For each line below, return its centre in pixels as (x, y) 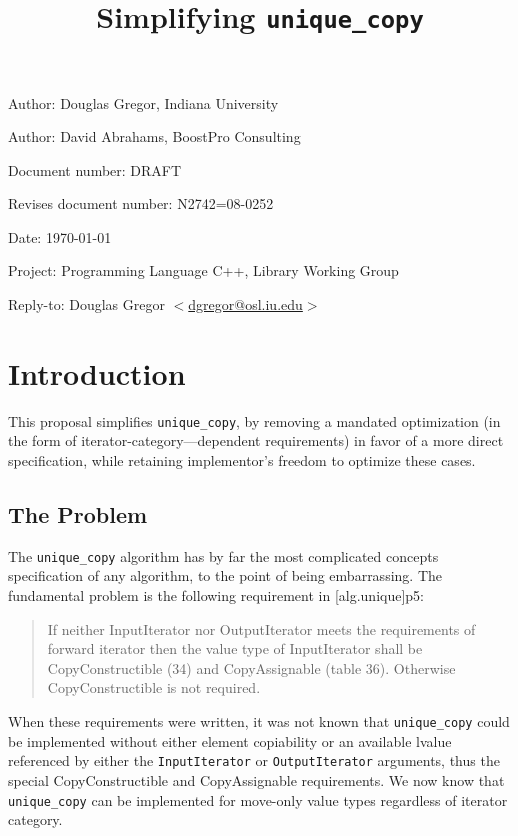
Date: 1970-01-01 (60, 236)
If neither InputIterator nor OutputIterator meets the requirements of (261, 628)
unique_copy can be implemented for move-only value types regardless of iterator (258, 799)
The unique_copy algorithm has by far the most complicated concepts (223, 555)
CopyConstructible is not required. (154, 687)
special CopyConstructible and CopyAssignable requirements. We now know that (256, 779)
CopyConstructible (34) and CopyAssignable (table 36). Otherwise (251, 667)
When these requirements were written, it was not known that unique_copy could (259, 721)
